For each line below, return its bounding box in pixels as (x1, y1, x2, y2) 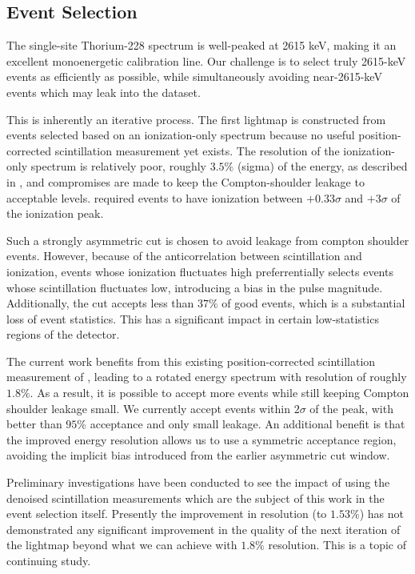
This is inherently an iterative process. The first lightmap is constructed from (6, 110, 386, 127)
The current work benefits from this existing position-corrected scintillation (6, 352, 376, 369)
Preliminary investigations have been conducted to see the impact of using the (6, 474, 390, 491)
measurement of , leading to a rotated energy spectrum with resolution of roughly (6, 368, 407, 385)
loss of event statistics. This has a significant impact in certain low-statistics (6, 310, 379, 327)
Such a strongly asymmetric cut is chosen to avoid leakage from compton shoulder (6, 231, 409, 248)
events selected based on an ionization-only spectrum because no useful (6, 126, 355, 143)
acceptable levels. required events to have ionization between (6, 189, 303, 206)
